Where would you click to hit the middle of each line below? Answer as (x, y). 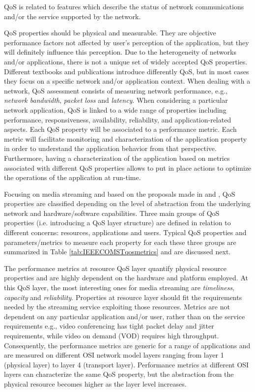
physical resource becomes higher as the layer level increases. (95, 383)
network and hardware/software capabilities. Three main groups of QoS (112, 213)
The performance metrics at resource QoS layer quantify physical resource (115, 268)
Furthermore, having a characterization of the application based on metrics (117, 158)
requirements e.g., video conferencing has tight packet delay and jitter (109, 326)
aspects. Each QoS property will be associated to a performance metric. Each (120, 129)
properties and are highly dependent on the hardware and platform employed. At (126, 278)
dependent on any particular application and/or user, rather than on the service (125, 316)
